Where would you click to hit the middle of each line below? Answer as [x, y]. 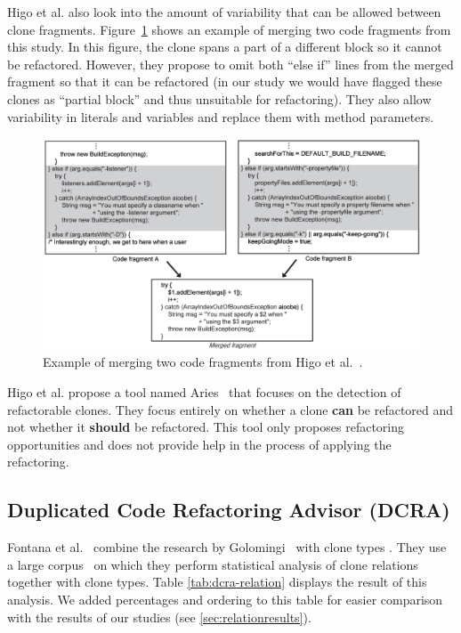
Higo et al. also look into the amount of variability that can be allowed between [224, 12]
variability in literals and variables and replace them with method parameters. [221, 116]
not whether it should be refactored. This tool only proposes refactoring [206, 427]
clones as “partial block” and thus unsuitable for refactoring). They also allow [219, 98]
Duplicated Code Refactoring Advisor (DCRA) [229, 510]
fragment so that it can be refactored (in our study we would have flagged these [225, 81]
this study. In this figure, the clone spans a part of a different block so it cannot [225, 47]
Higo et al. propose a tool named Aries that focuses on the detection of [204, 392]
